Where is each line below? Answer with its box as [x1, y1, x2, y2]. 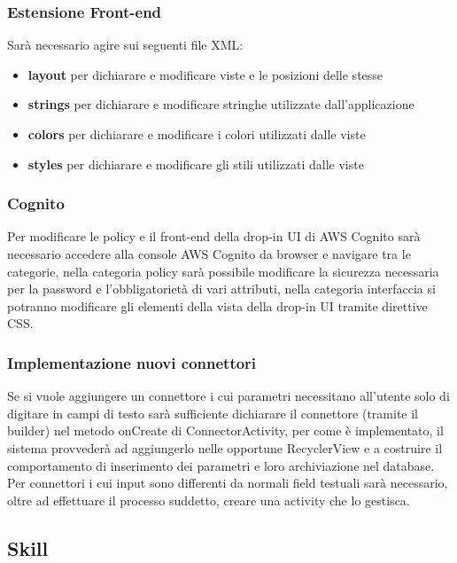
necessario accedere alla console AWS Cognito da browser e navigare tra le [7, 245, 411, 262]
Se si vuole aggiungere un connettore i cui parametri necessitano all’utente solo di [7, 387, 450, 405]
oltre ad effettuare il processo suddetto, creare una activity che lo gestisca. [7, 490, 410, 509]
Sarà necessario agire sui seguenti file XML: [7, 35, 244, 54]
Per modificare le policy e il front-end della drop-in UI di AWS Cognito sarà [7, 227, 421, 246]
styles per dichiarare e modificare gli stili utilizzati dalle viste [27, 154, 364, 173]
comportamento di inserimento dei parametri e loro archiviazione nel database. [7, 456, 435, 474]
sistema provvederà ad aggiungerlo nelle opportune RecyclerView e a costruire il [7, 438, 443, 457]
